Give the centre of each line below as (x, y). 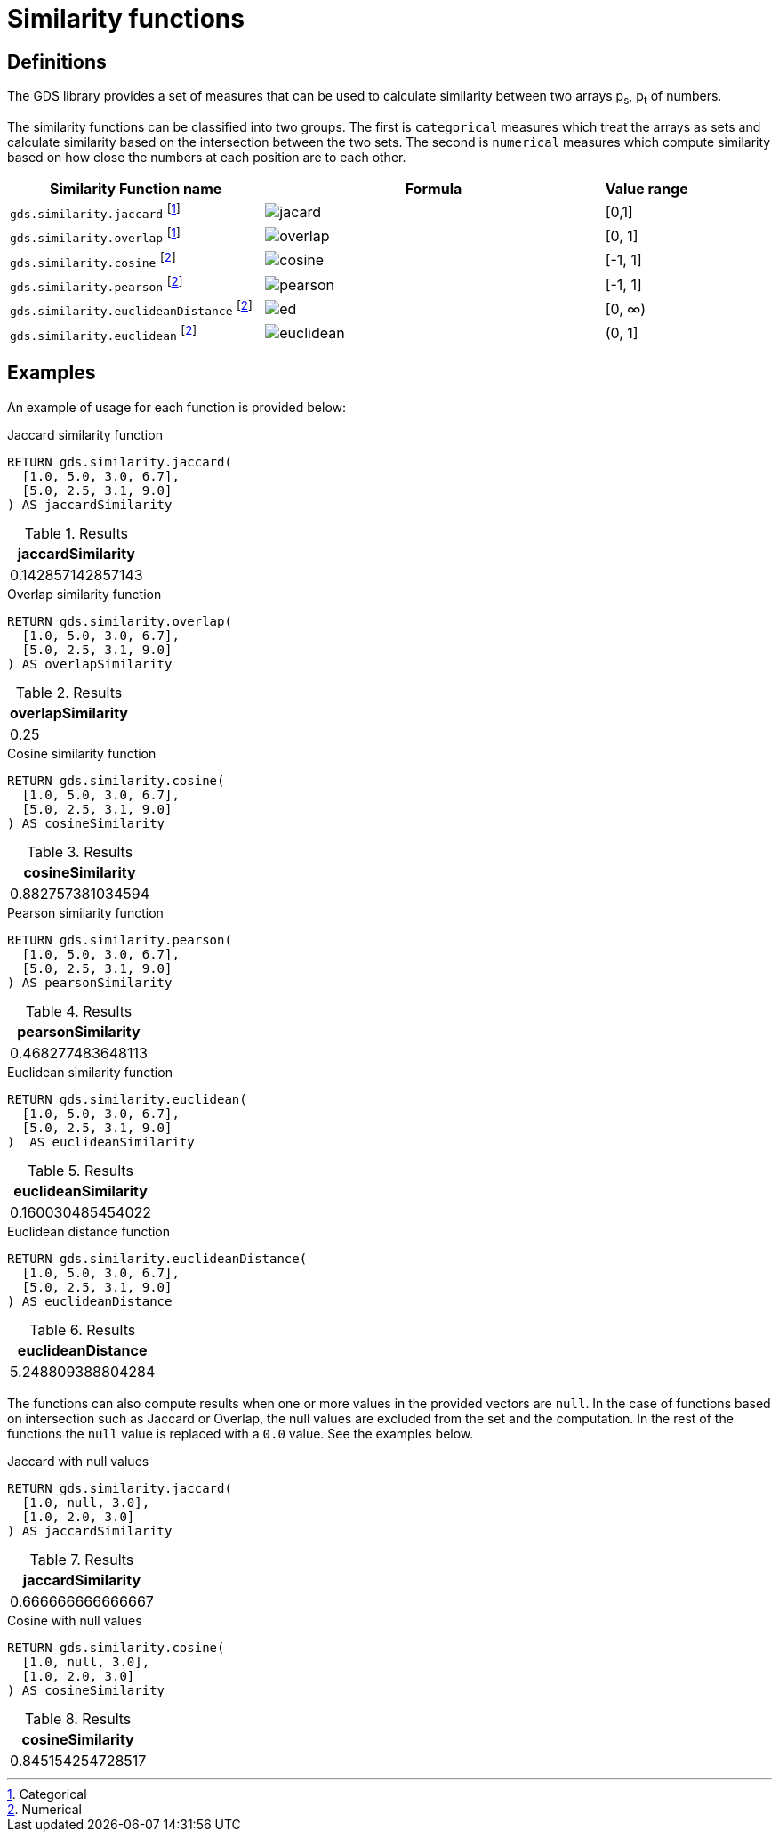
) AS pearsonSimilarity (90, 982)
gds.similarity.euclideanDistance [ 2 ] (131, 308)
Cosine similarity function (82, 753)
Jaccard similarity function (85, 434)
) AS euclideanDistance (90, 1301)
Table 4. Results (79, 1011)
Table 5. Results (80, 1170)
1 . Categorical (47, 1794)
